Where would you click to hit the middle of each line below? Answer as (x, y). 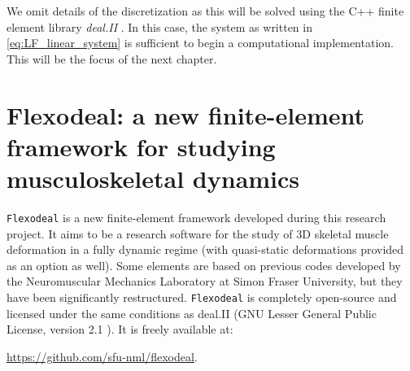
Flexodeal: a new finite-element (186, 114)
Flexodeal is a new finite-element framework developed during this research (196, 217)
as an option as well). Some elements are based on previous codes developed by (204, 265)
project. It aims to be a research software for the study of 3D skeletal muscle (198, 233)
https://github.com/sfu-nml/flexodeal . (102, 356)
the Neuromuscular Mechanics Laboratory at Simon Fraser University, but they (205, 281)
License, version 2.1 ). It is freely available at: (120, 329)
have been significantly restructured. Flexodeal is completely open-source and (202, 297)
